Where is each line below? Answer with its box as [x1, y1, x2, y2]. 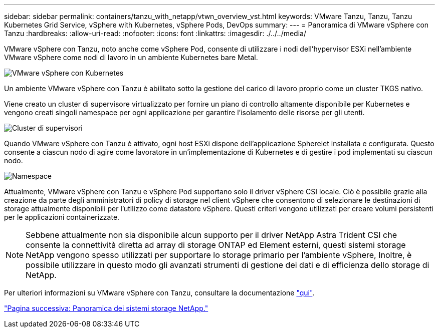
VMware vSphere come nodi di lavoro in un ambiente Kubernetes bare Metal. [4, 53, 258, 62]
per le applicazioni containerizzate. [4, 213, 120, 221]
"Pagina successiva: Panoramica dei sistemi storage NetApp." [4, 304, 208, 312]
